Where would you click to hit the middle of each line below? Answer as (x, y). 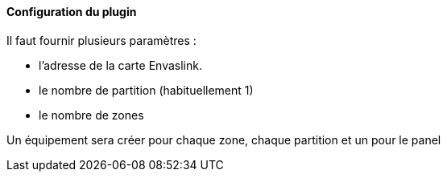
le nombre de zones (91, 115)
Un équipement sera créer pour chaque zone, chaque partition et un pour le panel (224, 140)
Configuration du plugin (72, 12)
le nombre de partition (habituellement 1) (146, 90)
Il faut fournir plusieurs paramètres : (101, 40)
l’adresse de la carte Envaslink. (120, 65)
